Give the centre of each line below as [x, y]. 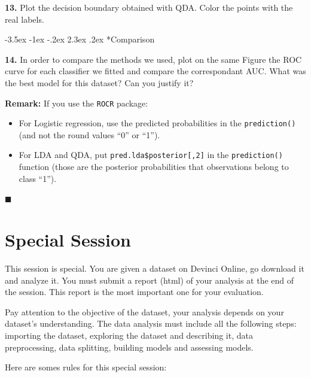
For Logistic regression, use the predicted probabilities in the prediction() [157, 123]
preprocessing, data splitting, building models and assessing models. [129, 347]
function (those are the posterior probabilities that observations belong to [154, 167]
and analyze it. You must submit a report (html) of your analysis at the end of [150, 280]
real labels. [25, 19]
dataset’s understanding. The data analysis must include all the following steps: [151, 323]
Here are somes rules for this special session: [86, 367]
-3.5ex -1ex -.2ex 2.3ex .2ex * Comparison [80, 39]
